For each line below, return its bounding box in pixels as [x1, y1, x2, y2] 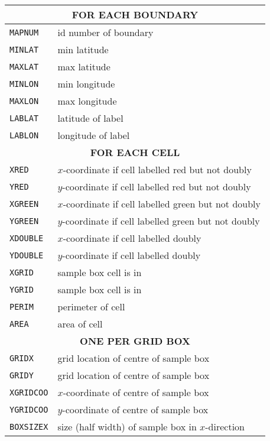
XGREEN [9, 199, 39, 209]
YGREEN [9, 216, 39, 226]
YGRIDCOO [9, 404, 48, 414]
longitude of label [57, 128, 130, 142]
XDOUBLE [9, 233, 44, 243]
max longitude [57, 94, 117, 108]
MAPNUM [9, 27, 39, 37]
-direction [205, 420, 245, 433]
